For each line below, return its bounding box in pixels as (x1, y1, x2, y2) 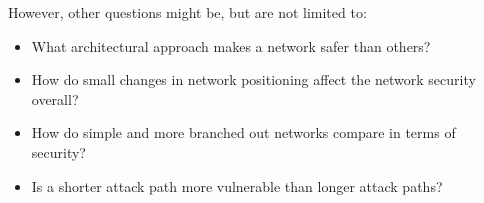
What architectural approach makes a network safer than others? (31, 35, 431, 56)
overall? (31, 88, 79, 109)
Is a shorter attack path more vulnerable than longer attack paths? (31, 175, 443, 196)
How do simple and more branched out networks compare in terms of (31, 122, 456, 143)
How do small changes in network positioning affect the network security (31, 69, 476, 90)
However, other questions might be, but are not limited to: (8, 2, 367, 22)
